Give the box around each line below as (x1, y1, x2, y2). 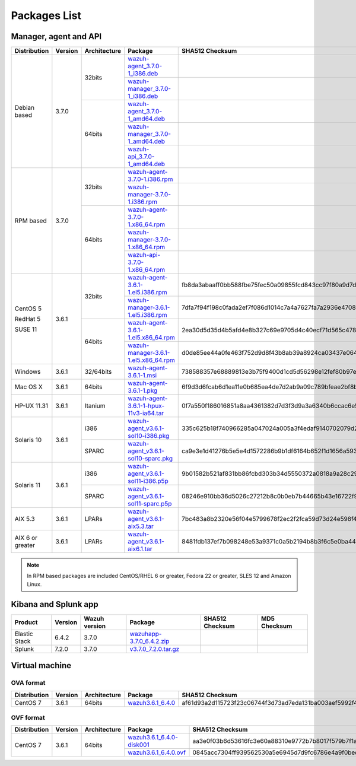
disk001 (128, 740, 150, 749)
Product (14, 618, 38, 626)
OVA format (11, 679, 46, 687)
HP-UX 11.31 (14, 402, 49, 410)
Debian (14, 104, 35, 112)
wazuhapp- (129, 630, 162, 638)
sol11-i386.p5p (128, 477, 169, 485)
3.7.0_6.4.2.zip (129, 637, 170, 645)
